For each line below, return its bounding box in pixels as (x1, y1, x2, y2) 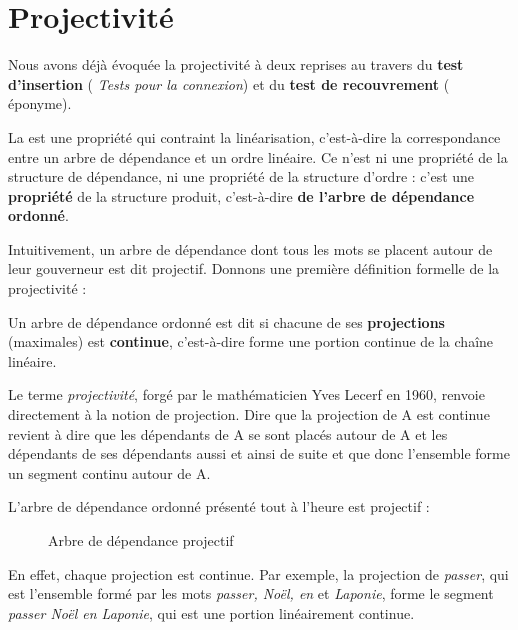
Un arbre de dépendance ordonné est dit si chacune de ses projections (8, 311, 445, 332)
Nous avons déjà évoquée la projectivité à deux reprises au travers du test (8, 54, 464, 75)
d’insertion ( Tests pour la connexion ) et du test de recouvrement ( (8, 73, 450, 94)
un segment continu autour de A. (8, 462, 211, 483)
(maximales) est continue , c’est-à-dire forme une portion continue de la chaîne (8, 331, 494, 352)
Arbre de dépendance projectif (48, 530, 234, 550)
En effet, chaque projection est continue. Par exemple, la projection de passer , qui (8, 563, 509, 584)
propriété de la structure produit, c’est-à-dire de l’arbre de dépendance (8, 185, 475, 206)
